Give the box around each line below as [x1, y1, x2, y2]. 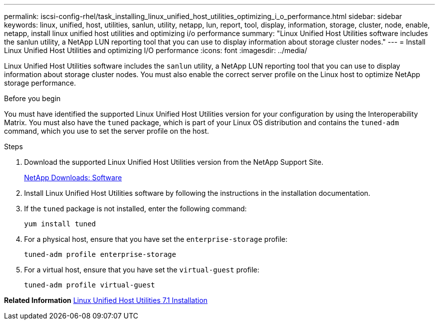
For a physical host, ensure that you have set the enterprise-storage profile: [24, 235, 288, 243]
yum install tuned [24, 220, 96, 228]
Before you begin [4, 94, 61, 103]
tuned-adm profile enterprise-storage [24, 250, 176, 258]
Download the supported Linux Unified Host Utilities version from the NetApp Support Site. [24, 158, 324, 166]
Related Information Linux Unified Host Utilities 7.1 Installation [4, 296, 208, 304]
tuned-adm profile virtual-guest [24, 281, 155, 289]
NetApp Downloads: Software [24, 173, 122, 182]
